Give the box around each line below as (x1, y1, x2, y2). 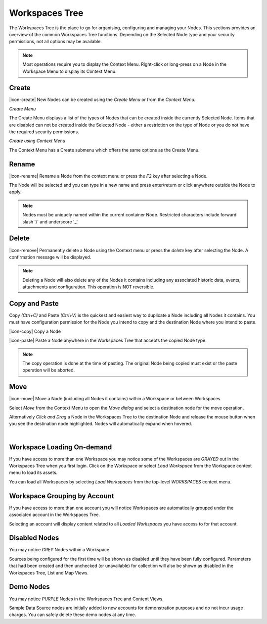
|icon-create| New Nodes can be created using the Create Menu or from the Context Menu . (9, 97, 196, 103)
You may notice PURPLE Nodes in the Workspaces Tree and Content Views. (9, 596, 164, 602)
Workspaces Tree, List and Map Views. (9, 570, 89, 575)
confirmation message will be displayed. (9, 254, 91, 260)
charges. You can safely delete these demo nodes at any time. (9, 612, 136, 618)
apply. (9, 189, 22, 195)
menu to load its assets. (9, 469, 58, 475)
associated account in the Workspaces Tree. (9, 512, 100, 518)
